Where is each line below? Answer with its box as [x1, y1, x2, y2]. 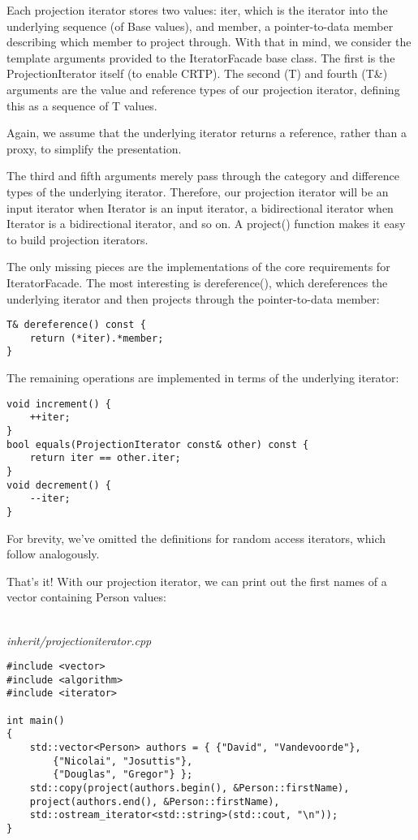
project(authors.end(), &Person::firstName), [29, 795, 280, 808]
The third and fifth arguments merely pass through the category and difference [6, 167, 399, 184]
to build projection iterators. [6, 230, 149, 248]
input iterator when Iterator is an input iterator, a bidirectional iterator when [6, 199, 394, 216]
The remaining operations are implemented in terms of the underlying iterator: [6, 369, 399, 386]
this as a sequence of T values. [6, 97, 157, 114]
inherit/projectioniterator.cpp [6, 631, 152, 648]
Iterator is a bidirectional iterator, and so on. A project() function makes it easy [6, 215, 406, 232]
